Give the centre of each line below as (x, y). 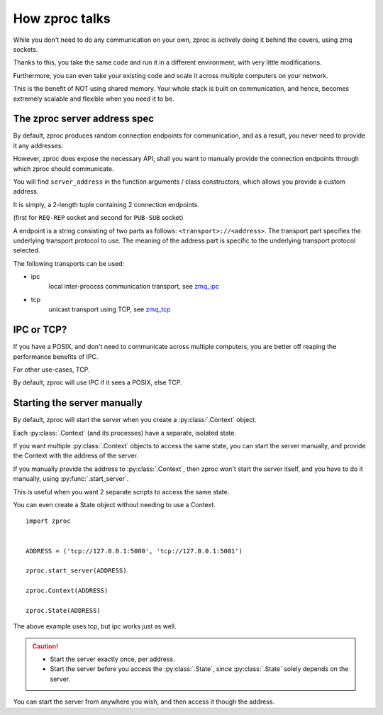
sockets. (26, 49)
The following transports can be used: (69, 263)
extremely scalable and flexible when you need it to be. (94, 99)
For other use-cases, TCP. (51, 370)
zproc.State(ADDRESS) (63, 610)
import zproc (48, 521)
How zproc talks (62, 18)
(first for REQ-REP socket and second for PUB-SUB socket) (98, 218)
